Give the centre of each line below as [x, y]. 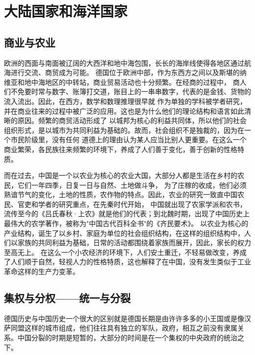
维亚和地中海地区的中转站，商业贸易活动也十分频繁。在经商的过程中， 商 [122, 82]
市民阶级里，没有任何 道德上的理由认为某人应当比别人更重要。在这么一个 [128, 139]
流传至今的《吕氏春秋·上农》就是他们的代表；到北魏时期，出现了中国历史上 [127, 214]
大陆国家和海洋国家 [66, 11]
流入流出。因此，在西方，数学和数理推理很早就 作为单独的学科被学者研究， [125, 101]
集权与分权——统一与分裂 [67, 298]
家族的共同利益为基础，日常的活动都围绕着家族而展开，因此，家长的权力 [134, 242]
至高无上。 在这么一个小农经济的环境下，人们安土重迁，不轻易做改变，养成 [125, 252]
